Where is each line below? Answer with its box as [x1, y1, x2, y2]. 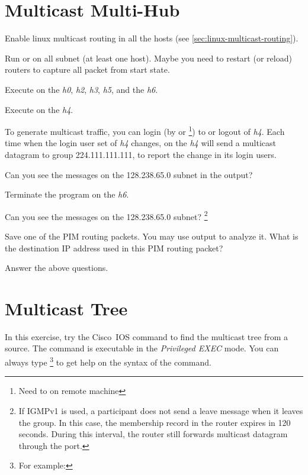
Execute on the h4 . [5, 103, 73, 115]
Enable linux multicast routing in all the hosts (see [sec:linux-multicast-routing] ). [5, 32, 299, 44]
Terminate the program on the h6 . [5, 188, 129, 201]
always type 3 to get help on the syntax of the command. [5, 354, 211, 368]
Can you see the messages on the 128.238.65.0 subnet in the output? [5, 168, 253, 180]
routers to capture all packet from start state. [5, 63, 170, 76]
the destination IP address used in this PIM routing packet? [5, 241, 223, 254]
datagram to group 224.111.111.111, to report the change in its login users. [5, 148, 277, 160]
